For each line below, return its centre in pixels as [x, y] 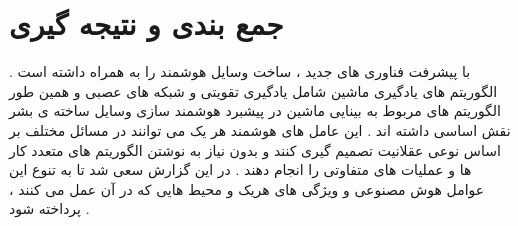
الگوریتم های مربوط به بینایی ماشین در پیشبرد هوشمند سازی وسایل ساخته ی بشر [255, 110]
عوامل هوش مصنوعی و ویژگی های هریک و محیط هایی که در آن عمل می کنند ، [247, 188]
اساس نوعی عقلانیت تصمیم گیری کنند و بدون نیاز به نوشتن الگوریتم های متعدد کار [255, 149]
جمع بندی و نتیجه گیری [146, 23]
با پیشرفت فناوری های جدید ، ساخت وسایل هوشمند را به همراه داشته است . [240, 71]
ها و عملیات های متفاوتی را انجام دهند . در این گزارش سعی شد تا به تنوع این [240, 169]
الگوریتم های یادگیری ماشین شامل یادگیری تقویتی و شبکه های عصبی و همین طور [253, 90]
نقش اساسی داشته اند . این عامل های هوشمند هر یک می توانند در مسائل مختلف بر [260, 129]
